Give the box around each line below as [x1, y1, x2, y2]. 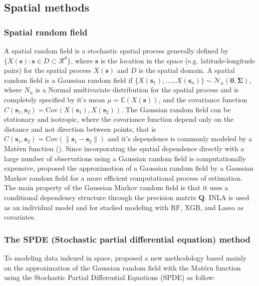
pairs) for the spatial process [4, 65, 91, 75]
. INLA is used [204, 192, 250, 202]
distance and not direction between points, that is [4, 123, 156, 134]
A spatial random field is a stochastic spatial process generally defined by [4, 45, 229, 55]
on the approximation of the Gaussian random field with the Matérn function [4, 262, 241, 273]
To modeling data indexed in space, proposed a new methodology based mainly [4, 252, 247, 263]
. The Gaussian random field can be [121, 104, 231, 114]
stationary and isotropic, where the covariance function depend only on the [4, 114, 234, 124]
